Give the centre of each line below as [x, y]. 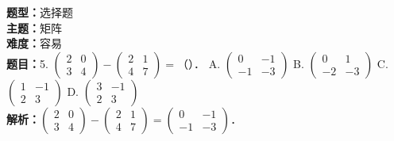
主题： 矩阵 [34, 27]
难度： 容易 [34, 43]
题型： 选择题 [40, 12]
